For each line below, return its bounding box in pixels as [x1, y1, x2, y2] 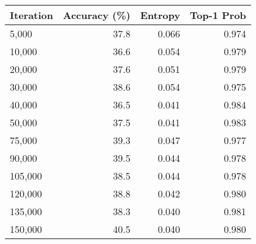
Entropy [140, 8, 181, 22]
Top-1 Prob [190, 8, 246, 22]
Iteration [10, 8, 53, 22]
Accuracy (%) [62, 8, 130, 22]
